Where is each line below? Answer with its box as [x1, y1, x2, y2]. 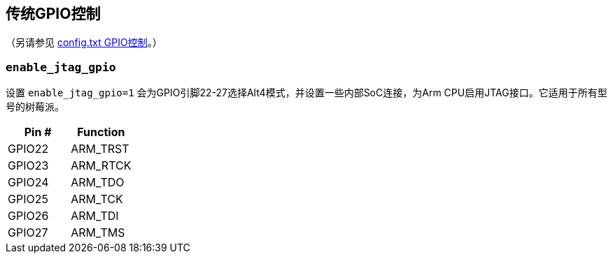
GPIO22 [8, 142, 49, 156]
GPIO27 [8, 225, 48, 240]
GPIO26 [8, 209, 49, 223]
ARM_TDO [71, 175, 125, 190]
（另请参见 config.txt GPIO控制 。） [6, 36, 162, 49]
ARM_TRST [71, 142, 129, 156]
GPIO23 [8, 158, 49, 173]
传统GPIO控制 [6, 5, 101, 22]
